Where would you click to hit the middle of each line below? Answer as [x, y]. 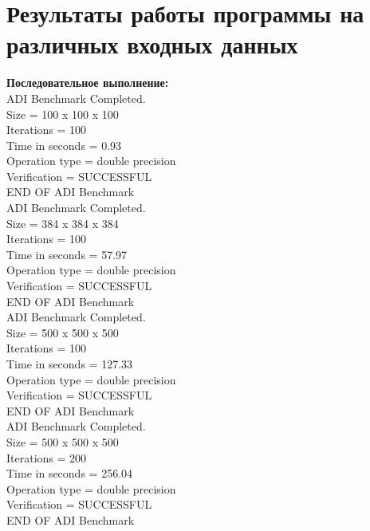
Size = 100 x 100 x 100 [63, 114]
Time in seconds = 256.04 [70, 473]
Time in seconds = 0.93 [64, 145]
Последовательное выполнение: [88, 83]
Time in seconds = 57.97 [67, 254]
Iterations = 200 [47, 457]
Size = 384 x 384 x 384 [63, 223]
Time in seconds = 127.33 [70, 364]
